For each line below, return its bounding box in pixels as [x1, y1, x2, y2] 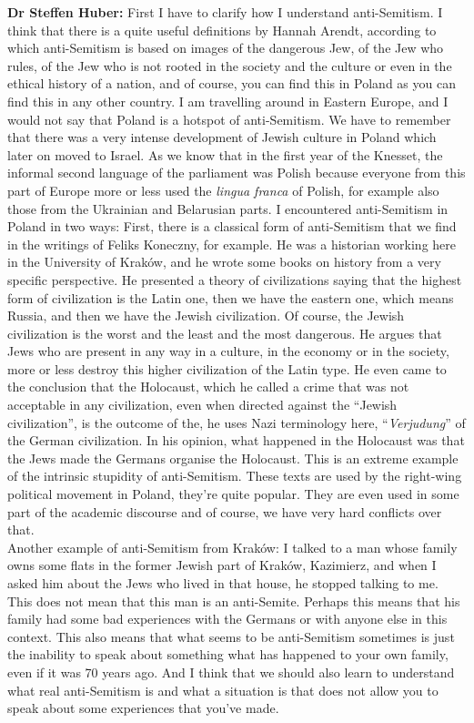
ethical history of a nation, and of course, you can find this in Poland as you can [7, 74, 456, 93]
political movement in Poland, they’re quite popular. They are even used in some [7, 484, 459, 504]
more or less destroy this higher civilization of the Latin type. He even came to [7, 359, 447, 378]
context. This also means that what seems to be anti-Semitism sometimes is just [7, 626, 455, 646]
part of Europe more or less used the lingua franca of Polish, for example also [7, 180, 439, 199]
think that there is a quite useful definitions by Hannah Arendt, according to [7, 20, 437, 39]
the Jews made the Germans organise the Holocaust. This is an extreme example [7, 448, 459, 467]
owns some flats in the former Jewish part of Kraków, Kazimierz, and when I [7, 555, 437, 575]
